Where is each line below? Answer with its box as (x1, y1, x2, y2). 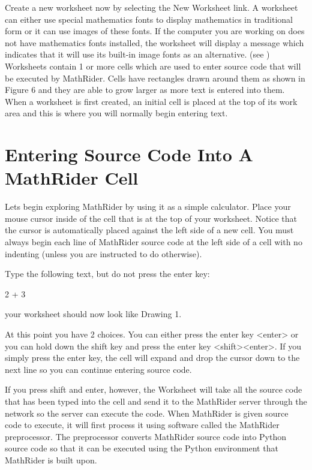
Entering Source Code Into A (5, 142, 253, 167)
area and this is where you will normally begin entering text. (5, 107, 228, 119)
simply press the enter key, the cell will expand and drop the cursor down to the (5, 351, 300, 364)
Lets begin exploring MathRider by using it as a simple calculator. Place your (5, 200, 291, 213)
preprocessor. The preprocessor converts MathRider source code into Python (5, 430, 287, 442)
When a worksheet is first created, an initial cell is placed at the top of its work (5, 95, 298, 107)
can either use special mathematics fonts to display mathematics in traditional (5, 13, 293, 25)
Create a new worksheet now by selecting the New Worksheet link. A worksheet (5, 1, 298, 13)
